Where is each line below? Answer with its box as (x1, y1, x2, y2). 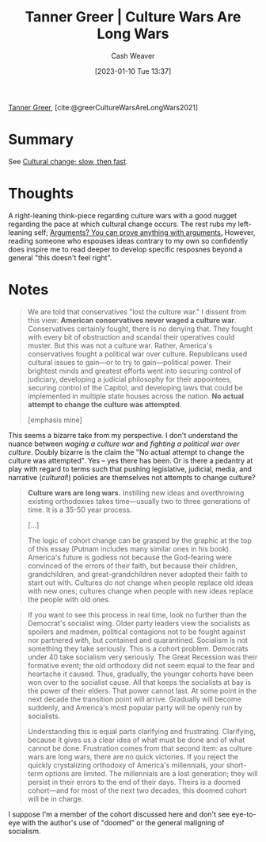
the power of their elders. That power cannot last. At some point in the (27, 686, 257, 695)
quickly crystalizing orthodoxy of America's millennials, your (27, 760, 225, 770)
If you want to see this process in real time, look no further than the (27, 609, 247, 619)
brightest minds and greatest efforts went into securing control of (27, 366, 241, 375)
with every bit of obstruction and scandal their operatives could (27, 332, 235, 341)
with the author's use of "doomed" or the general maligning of (21, 817, 225, 827)
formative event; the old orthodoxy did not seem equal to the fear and (27, 660, 255, 670)
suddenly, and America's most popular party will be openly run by (27, 702, 243, 712)
